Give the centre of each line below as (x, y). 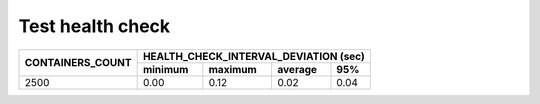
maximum (232, 69)
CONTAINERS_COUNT (78, 63)
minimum (165, 69)
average (297, 69)
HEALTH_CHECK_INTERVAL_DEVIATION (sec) (253, 56)
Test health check (94, 26)
